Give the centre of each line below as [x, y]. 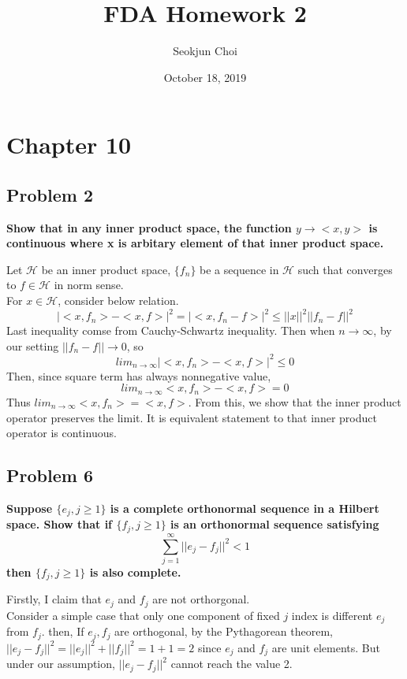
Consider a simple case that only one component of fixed [143, 615]
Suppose [30, 508]
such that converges [345, 269]
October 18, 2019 [205, 77]
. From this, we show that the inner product [295, 401]
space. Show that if [60, 524]
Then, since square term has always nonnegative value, [139, 375]
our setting [33, 345]
